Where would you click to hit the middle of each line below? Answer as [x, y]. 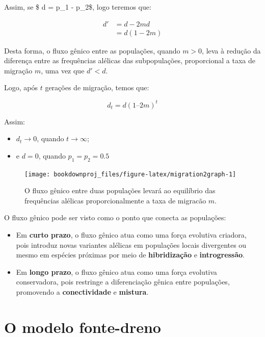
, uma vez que [63, 70]
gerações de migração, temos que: [97, 87]
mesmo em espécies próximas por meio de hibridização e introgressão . [130, 255]
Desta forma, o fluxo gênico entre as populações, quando [92, 50]
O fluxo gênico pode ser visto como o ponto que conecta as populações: [115, 217]
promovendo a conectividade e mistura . [82, 291]
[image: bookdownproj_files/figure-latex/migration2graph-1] [130, 174]
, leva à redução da [231, 50]
